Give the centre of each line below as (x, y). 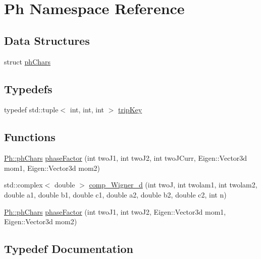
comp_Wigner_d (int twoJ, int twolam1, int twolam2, (173, 185)
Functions (30, 137)
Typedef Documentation (69, 249)
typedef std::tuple (31, 110)
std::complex (23, 185)
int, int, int (87, 110)
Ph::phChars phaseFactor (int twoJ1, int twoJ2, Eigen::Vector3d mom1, (115, 211)
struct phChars (28, 61)
